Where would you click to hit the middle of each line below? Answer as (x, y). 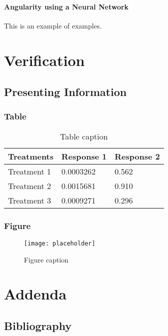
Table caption (84, 136)
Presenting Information (65, 92)
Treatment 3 (30, 200)
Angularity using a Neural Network (66, 6)
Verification (44, 60)
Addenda (35, 294)
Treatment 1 (30, 171)
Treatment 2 (30, 185)
